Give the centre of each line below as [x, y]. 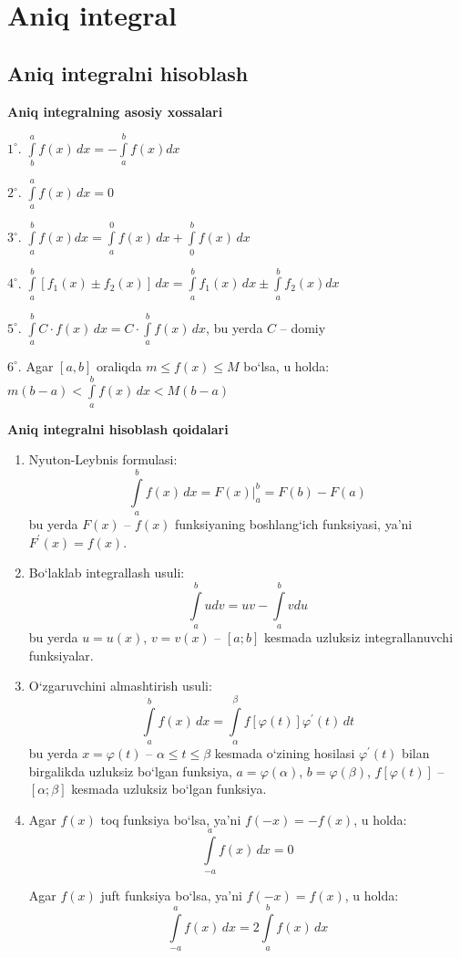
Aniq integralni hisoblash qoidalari [118, 428]
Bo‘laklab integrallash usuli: [107, 573]
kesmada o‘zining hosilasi [285, 753]
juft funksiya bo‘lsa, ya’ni [171, 895]
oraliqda [119, 365]
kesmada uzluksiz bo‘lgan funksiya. [169, 789]
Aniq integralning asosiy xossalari [115, 111]
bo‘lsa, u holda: [286, 365]
